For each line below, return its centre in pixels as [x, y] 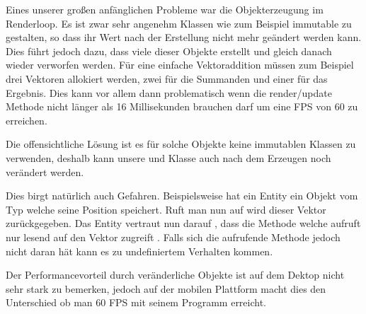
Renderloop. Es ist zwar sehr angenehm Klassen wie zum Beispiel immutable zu [179, 23]
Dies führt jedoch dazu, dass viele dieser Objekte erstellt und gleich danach [169, 51]
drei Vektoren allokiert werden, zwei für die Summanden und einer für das [167, 78]
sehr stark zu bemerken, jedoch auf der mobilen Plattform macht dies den [166, 288]
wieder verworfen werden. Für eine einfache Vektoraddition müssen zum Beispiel [180, 65]
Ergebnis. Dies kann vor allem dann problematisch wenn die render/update [169, 92]
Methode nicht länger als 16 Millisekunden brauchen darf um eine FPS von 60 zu [182, 106]
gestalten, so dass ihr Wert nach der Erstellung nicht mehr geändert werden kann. [184, 37]
